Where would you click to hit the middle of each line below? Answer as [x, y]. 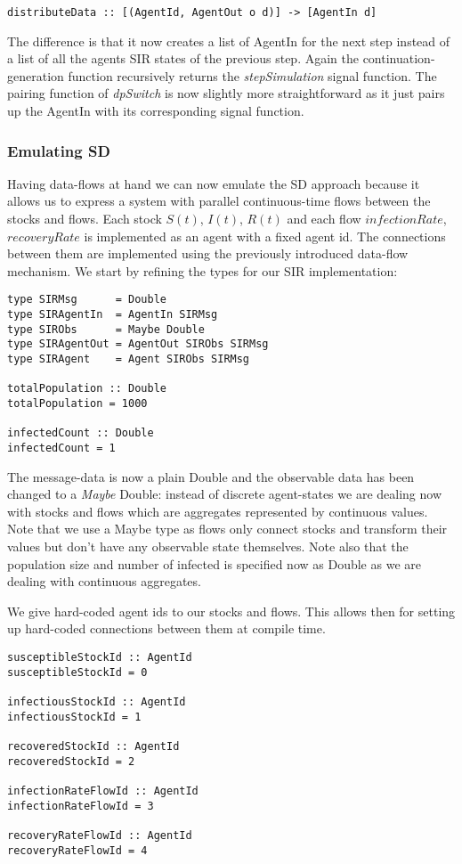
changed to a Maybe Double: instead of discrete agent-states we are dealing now [224, 494]
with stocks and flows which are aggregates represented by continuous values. [218, 511]
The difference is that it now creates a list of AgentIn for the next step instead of [229, 41]
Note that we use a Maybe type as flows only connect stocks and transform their [227, 529]
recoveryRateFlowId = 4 [77, 850]
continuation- [399, 58]
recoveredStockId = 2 [71, 761]
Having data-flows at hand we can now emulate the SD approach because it [214, 183]
